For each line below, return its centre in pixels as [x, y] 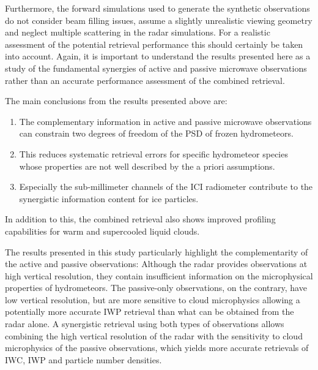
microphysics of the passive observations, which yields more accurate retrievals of [157, 348]
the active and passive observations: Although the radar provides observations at [156, 264]
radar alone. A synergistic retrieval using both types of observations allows [145, 324]
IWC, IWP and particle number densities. [83, 359]
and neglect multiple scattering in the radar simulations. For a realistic [138, 32]
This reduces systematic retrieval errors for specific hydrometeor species [153, 153]
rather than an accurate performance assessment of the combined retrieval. [145, 80]
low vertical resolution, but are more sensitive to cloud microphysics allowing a [153, 299]
